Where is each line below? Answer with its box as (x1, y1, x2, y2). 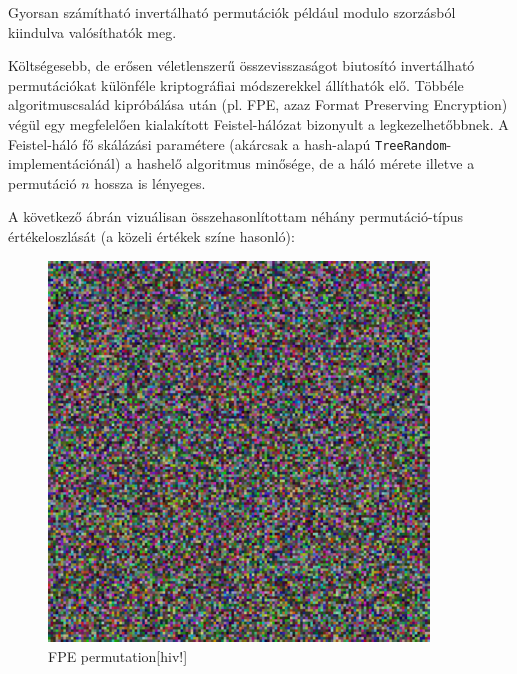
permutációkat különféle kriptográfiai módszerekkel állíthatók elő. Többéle (8, 74, 464, 95)
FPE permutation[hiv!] (48, 645, 188, 666)
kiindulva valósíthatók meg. (8, 21, 177, 42)
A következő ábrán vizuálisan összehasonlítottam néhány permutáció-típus (8, 206, 464, 227)
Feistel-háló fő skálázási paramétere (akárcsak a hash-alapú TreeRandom (8, 133, 447, 154)
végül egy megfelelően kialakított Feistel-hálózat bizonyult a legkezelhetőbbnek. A (8, 113, 509, 134)
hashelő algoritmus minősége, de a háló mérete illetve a (136, 153, 475, 174)
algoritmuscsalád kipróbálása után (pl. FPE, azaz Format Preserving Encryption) (8, 94, 508, 115)
